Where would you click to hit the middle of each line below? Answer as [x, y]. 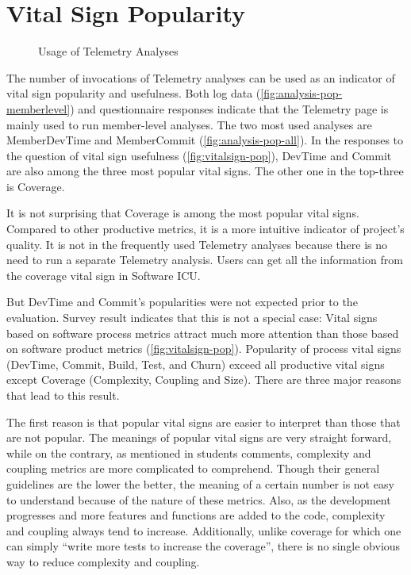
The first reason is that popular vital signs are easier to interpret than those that [204, 422]
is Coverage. [36, 186]
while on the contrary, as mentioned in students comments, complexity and [189, 452]
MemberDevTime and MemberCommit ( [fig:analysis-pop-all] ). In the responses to [205, 140]
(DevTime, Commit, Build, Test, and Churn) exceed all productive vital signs [196, 364]
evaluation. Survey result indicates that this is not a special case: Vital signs [192, 318]
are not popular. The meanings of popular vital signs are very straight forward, [199, 437]
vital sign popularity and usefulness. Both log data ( [134, 93]
